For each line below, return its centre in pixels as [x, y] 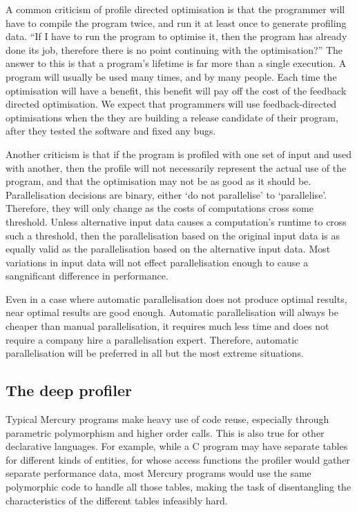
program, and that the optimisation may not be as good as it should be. [158, 181]
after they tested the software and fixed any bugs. [111, 131]
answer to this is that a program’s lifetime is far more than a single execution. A [176, 63]
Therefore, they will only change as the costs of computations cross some [160, 208]
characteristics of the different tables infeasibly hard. [117, 500]
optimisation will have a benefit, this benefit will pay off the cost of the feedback [176, 90]
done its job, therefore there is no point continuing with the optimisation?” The [174, 49]
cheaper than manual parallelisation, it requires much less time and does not [167, 326]
